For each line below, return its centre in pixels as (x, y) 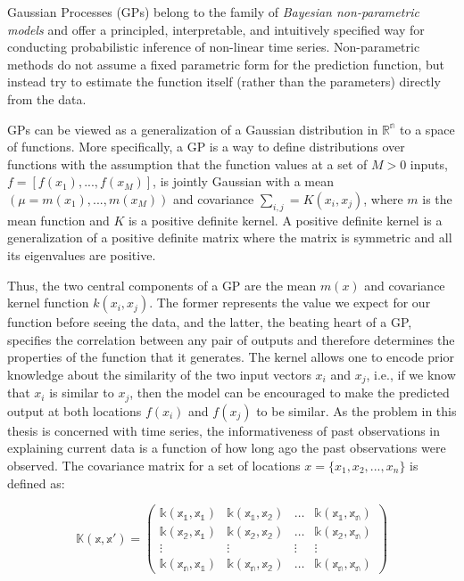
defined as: (36, 483)
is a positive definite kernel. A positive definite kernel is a (285, 220)
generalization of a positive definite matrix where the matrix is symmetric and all (230, 237)
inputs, (429, 164)
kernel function (48, 303)
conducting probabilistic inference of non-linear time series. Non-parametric (214, 47)
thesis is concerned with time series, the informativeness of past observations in (224, 430)
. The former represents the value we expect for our (290, 303)
